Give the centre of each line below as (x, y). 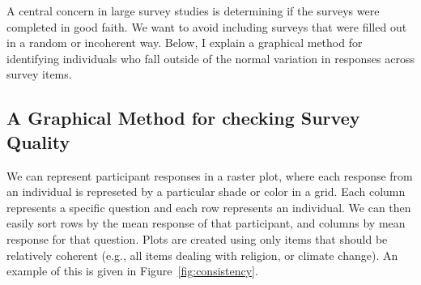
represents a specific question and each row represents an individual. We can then (209, 207)
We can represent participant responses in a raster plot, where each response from (210, 175)
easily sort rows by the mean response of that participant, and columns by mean (206, 223)
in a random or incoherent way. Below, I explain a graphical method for (185, 43)
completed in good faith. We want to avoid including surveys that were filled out (207, 26)
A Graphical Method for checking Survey (183, 118)
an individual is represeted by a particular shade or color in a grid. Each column (206, 191)
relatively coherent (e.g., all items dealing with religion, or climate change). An (202, 255)
